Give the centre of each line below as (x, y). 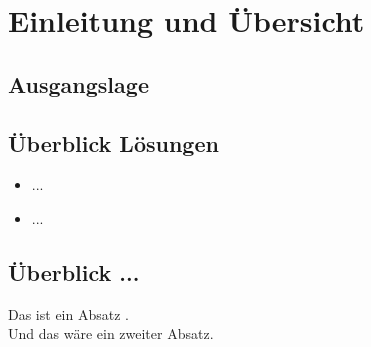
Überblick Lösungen (113, 142)
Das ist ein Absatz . (68, 313)
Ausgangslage (78, 83)
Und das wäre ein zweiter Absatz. (111, 333)
